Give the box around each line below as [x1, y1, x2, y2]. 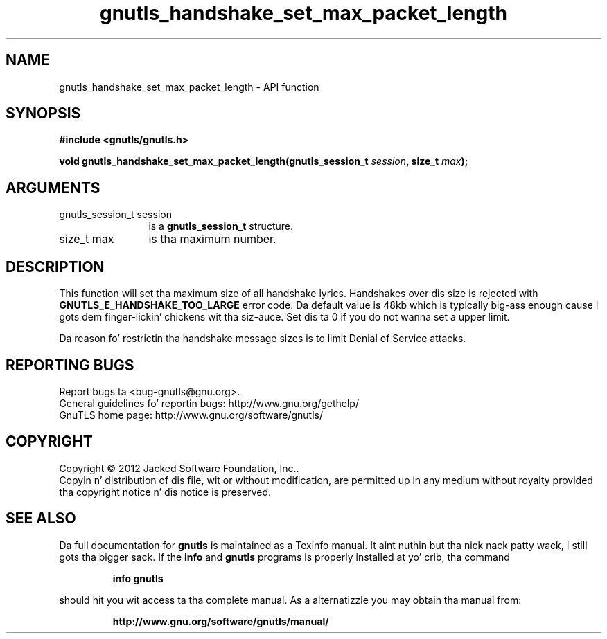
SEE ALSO [6, 510, 76, 528]
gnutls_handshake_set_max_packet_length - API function [59, 80, 319, 93]
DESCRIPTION [6, 258, 105, 276]
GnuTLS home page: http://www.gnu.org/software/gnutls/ [59, 408, 323, 421]
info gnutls [112, 572, 164, 584]
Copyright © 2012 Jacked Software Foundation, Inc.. [59, 462, 299, 474]
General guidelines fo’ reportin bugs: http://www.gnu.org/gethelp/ [59, 397, 359, 409]
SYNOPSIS [6, 105, 81, 123]
